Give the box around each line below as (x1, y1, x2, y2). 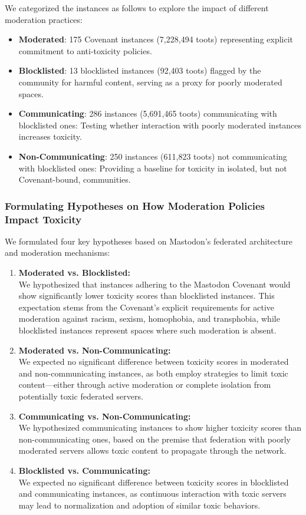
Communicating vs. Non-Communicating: (18, 410, 191, 422)
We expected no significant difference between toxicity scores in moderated (18, 355, 289, 368)
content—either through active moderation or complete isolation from (18, 378, 271, 391)
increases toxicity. (18, 130, 82, 143)
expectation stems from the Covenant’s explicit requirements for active (18, 301, 275, 313)
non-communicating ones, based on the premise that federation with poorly (18, 433, 291, 445)
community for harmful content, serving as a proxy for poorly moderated (18, 75, 282, 88)
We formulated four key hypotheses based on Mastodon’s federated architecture (5, 235, 292, 247)
